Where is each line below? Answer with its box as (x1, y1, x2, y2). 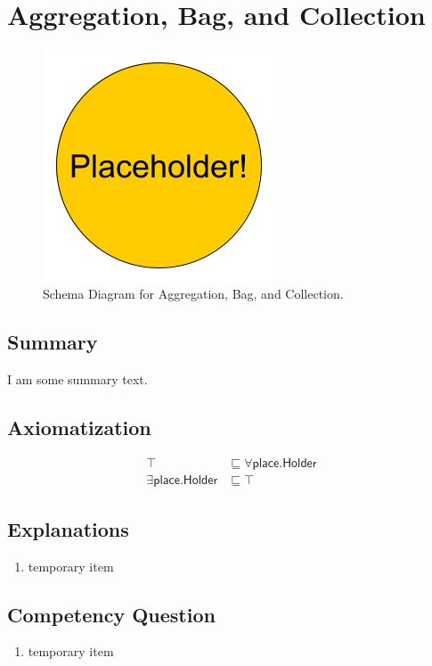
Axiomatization (7, 413, 151, 440)
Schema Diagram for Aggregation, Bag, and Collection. (43, 284, 344, 302)
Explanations (7, 514, 129, 542)
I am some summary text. (7, 369, 148, 388)
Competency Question (7, 600, 216, 628)
